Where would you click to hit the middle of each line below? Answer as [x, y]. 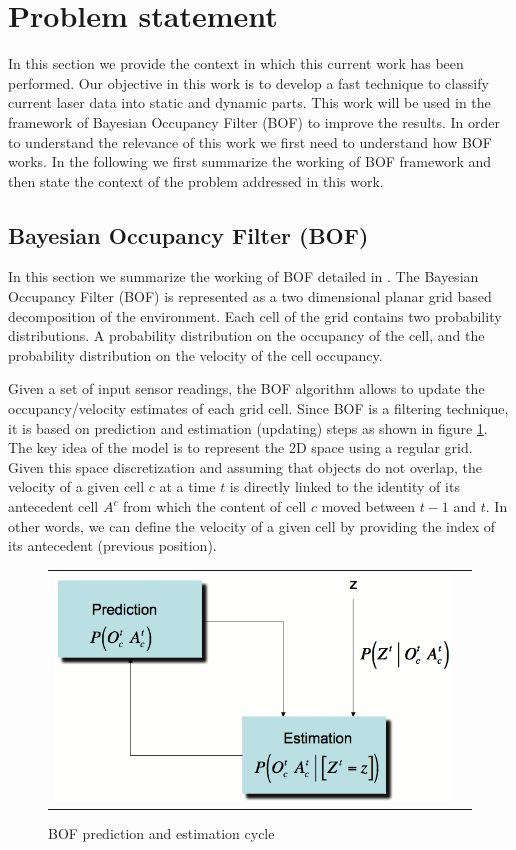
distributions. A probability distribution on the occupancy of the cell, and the [246, 335]
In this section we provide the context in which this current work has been [236, 63]
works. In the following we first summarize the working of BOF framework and [250, 161]
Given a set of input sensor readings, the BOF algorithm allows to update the [246, 388]
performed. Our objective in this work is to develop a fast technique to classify [248, 82]
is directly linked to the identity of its [344, 486]
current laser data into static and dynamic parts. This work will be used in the [249, 102]
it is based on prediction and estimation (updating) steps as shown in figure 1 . [248, 427]
